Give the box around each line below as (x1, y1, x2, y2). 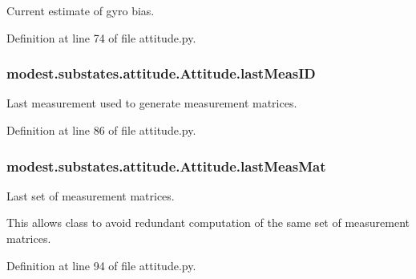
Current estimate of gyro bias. (6, 2, 155, 18)
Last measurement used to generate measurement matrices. (6, 95, 297, 111)
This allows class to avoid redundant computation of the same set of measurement (6, 214, 410, 231)
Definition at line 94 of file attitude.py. (6, 257, 196, 273)
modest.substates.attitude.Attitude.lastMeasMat (6, 156, 326, 176)
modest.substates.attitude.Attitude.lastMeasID (6, 63, 316, 83)
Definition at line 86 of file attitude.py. (6, 122, 196, 138)
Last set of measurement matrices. (6, 187, 175, 204)
